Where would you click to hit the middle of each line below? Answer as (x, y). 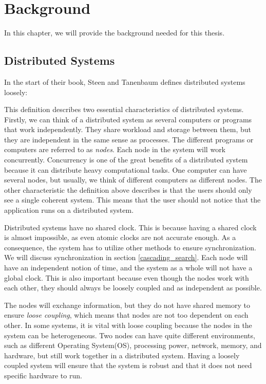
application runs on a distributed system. (69, 210)
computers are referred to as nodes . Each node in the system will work (115, 149)
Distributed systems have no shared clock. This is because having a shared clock (130, 227)
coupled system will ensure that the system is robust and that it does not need (128, 365)
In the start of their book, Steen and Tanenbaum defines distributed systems (125, 81)
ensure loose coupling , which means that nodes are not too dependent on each (126, 315)
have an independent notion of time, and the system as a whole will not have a (128, 268)
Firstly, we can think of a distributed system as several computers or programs (128, 119)
